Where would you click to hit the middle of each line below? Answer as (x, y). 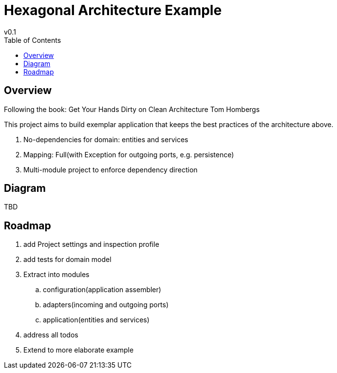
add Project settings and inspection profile (91, 244)
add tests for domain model (67, 260)
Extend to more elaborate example (79, 350)
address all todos (51, 335)
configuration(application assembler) (102, 290)
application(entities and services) (96, 320)
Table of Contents (33, 40)
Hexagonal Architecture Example (113, 10)
